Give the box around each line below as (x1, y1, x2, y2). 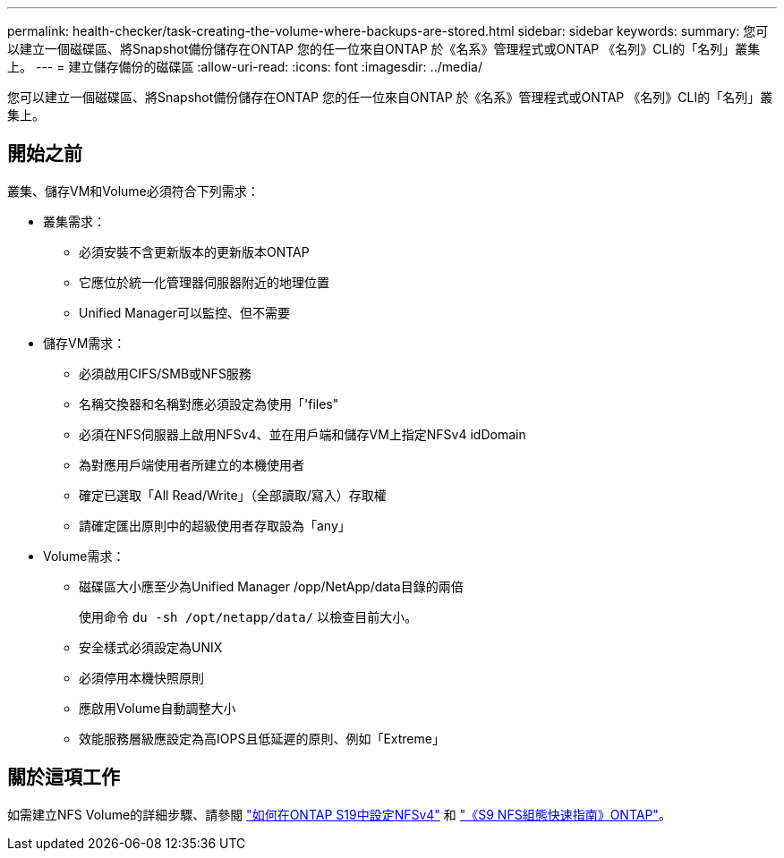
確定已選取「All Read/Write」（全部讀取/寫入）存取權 (79, 487, 387, 503)
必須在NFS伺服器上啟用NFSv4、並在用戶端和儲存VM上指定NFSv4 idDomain (79, 426, 526, 442)
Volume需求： (43, 548, 125, 564)
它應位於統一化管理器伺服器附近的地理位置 (79, 274, 329, 290)
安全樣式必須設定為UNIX (79, 639, 223, 655)
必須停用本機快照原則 (79, 669, 204, 685)
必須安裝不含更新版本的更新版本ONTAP (79, 243, 310, 259)
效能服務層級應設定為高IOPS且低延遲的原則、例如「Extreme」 (79, 730, 445, 746)
